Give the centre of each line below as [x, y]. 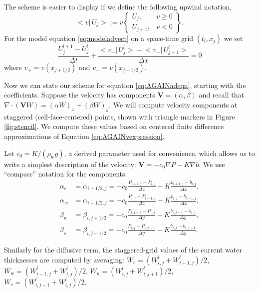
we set [233, 38]
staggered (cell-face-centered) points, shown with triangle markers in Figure [120, 116]
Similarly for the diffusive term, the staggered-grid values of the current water [123, 250]
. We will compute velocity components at [173, 105]
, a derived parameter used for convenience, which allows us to [159, 153]
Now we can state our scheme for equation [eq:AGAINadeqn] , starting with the [125, 85]
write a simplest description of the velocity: [70, 164]
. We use [212, 164]
